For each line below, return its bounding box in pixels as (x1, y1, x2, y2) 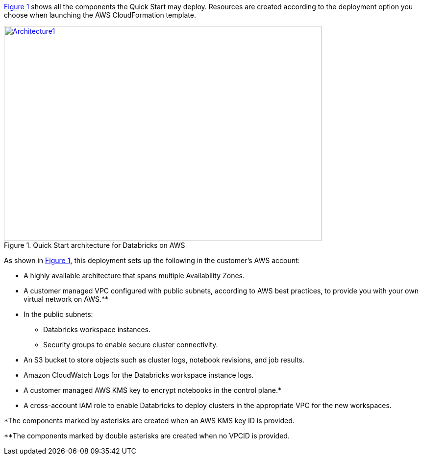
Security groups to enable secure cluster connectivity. (43, 340, 218, 349)
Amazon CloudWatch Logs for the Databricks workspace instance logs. (24, 371, 254, 379)
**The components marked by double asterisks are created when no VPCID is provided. (4, 432, 290, 440)
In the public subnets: (24, 310, 93, 318)
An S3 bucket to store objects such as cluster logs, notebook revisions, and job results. (24, 356, 304, 364)
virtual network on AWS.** (24, 295, 109, 303)
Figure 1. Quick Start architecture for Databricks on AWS (4, 241, 185, 249)
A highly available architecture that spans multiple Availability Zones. (24, 271, 245, 280)
